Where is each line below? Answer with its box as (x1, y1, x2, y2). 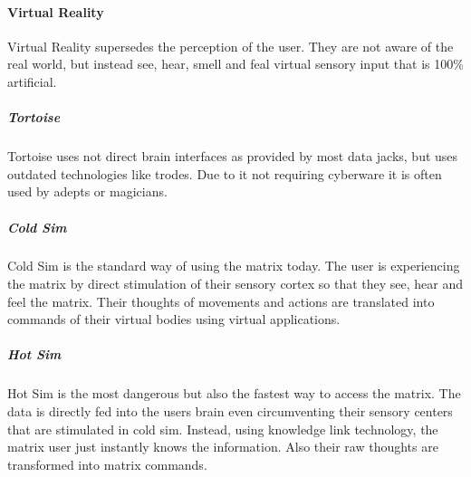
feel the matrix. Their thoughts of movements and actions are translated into (7, 291, 435, 310)
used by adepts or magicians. (7, 182, 168, 201)
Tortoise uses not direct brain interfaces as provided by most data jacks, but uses (7, 147, 458, 166)
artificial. (7, 72, 57, 91)
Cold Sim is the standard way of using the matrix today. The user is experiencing (7, 256, 460, 275)
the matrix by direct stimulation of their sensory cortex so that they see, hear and (7, 274, 464, 293)
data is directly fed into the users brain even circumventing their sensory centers (7, 402, 453, 421)
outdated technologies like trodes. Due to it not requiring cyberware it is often (7, 164, 442, 183)
